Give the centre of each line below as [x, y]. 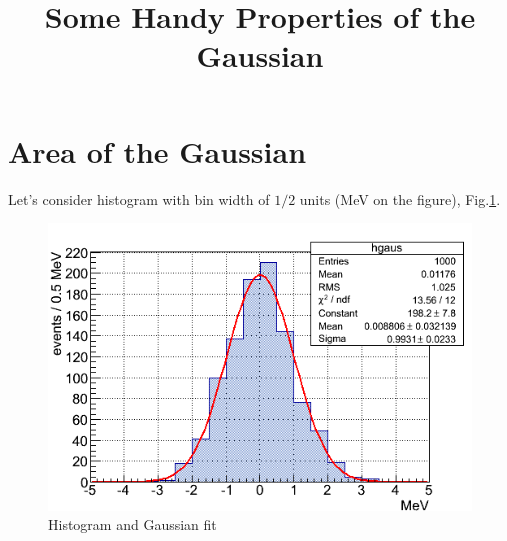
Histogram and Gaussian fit [132, 524]
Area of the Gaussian [157, 150]
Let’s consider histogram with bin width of [139, 198]
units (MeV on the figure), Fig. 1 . [400, 198]
